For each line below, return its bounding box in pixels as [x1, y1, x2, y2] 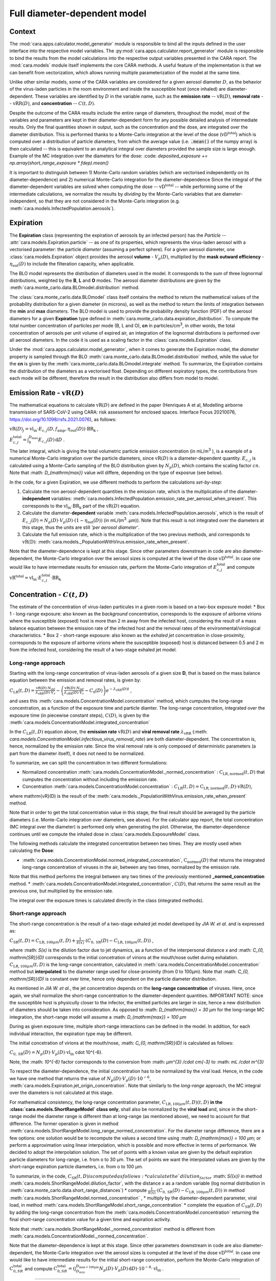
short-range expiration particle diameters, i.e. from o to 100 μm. [9, 1164, 143, 1170]
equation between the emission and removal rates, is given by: [9, 677, 142, 684]
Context [9, 27, 36, 36]
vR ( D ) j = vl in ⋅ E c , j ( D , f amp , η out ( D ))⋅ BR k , [9, 426, 99, 433]
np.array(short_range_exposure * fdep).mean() [9, 160, 109, 166]
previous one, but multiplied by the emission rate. [9, 888, 113, 894]
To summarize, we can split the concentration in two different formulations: [9, 760, 168, 766]
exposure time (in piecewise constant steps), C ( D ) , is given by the [9, 712, 150, 718]
